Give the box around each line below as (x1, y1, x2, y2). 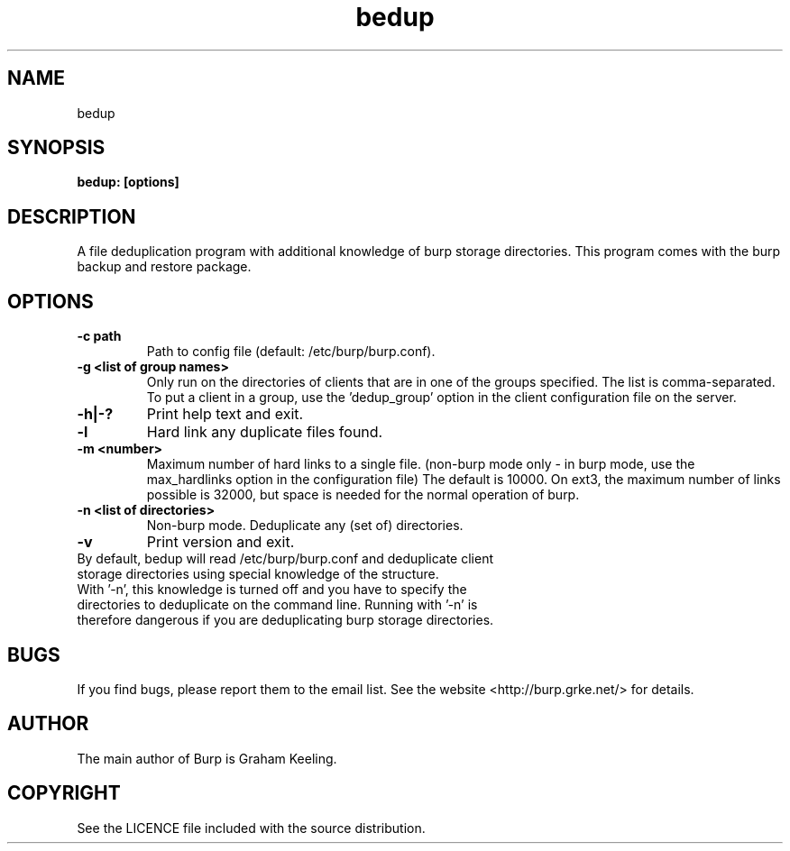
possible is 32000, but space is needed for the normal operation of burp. (146, 487, 580, 503)
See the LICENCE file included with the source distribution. (77, 819, 426, 836)
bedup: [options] (77, 174, 179, 190)
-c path (77, 328, 122, 344)
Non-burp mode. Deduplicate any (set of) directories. (146, 517, 464, 534)
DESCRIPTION (7, 205, 136, 228)
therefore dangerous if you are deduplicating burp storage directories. (77, 612, 494, 628)
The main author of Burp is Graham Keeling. (77, 750, 337, 766)
